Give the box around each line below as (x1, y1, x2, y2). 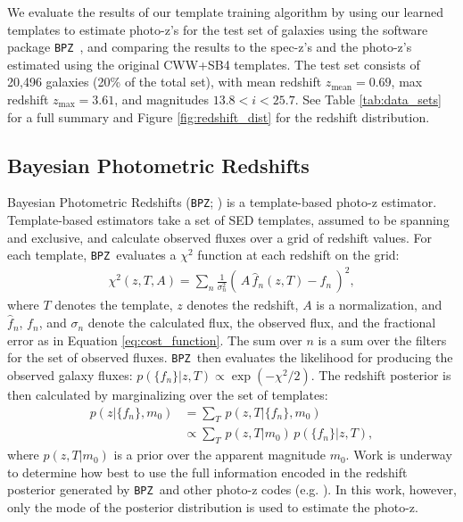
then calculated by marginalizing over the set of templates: (7, 385, 328, 403)
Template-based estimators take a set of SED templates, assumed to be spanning (7, 211, 450, 229)
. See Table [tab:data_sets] (294, 90, 442, 109)
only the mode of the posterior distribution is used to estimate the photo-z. (7, 497, 418, 516)
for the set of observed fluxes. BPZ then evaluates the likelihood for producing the (7, 348, 453, 367)
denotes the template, (54, 295, 173, 314)
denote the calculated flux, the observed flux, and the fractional (87, 313, 436, 332)
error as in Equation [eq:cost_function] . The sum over (7, 330, 302, 349)
